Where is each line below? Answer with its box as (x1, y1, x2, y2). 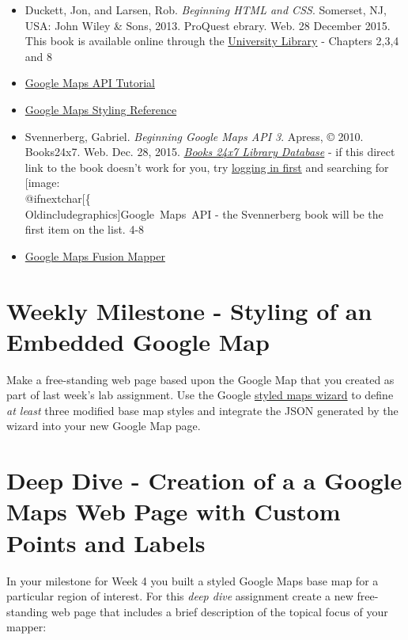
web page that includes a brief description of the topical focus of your (51, 603, 388, 619)
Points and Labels (6, 526, 206, 558)
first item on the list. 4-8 (25, 221, 145, 238)
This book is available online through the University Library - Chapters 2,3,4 (25, 32, 399, 49)
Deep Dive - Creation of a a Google (6, 464, 402, 497)
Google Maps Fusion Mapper (25, 247, 165, 264)
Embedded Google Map (6, 325, 270, 357)
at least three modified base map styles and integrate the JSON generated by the (6, 402, 399, 418)
